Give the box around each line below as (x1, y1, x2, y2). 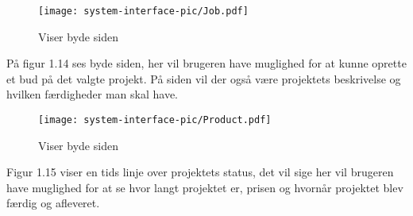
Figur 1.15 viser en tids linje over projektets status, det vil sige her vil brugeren (6, 164, 394, 180)
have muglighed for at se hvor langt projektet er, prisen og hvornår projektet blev (6, 179, 403, 195)
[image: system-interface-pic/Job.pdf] (38, 6, 249, 17)
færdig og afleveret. (6, 195, 100, 211)
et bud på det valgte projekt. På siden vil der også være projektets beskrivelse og (6, 70, 401, 87)
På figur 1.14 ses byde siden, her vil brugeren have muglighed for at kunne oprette (6, 55, 407, 71)
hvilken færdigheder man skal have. (6, 86, 179, 102)
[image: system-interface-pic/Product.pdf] (38, 114, 272, 126)
